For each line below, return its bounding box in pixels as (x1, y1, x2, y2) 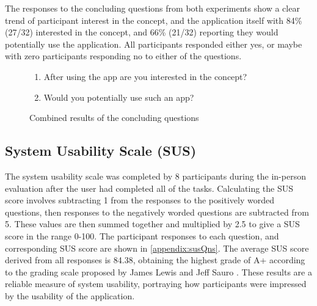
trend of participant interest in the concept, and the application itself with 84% (5, 13, 302, 26)
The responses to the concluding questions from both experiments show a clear (5, 2, 300, 14)
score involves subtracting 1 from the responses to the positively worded (5, 194, 274, 206)
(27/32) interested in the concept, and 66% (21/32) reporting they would (5, 26, 279, 38)
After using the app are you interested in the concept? (43, 70, 247, 82)
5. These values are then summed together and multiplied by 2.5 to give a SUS (5, 217, 300, 230)
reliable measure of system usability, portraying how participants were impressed (5, 277, 307, 290)
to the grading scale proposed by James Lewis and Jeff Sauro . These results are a (5, 265, 312, 278)
